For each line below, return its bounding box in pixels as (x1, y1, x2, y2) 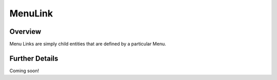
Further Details (9, 54, 58, 63)
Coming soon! (9, 67, 39, 74)
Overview (9, 27, 42, 36)
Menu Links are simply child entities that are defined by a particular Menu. (9, 41, 166, 47)
